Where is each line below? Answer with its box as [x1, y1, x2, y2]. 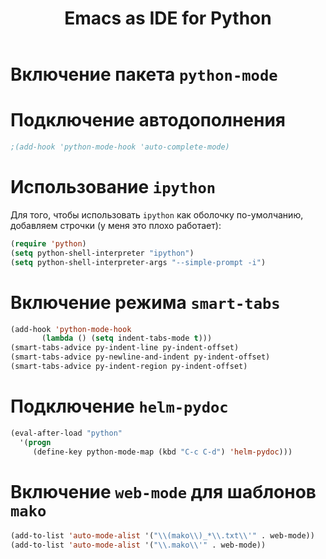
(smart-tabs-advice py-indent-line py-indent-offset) [10, 343, 240, 353]
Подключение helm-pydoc [10, 395, 229, 418]
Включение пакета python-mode [10, 63, 278, 86]
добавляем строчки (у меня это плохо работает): [10, 219, 222, 231]
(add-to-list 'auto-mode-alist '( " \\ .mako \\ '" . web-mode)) [10, 540, 267, 551]
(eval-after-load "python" [10, 428, 123, 438]
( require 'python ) [10, 238, 87, 249]
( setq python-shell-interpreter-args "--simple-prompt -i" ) [10, 257, 267, 267]
